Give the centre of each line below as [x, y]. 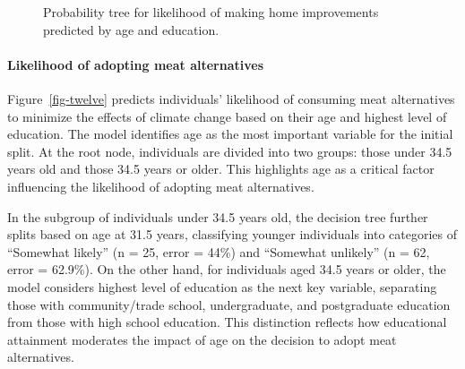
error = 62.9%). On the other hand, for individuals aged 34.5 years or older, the [227, 269]
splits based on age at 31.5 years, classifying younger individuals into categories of [232, 234]
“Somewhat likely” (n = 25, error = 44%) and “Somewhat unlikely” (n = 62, [219, 251]
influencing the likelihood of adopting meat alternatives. [161, 186]
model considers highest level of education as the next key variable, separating [222, 286]
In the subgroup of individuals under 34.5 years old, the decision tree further [218, 216]
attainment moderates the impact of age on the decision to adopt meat [202, 339]
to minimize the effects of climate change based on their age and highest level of [227, 116]
